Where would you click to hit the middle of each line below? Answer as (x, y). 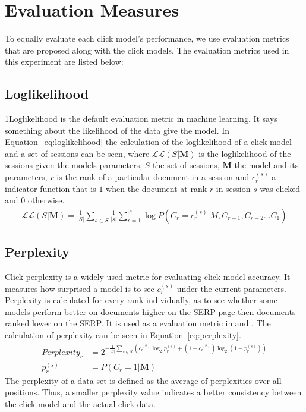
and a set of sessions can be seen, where (77, 153)
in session (233, 188)
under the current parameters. (231, 288)
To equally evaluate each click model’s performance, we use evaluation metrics (147, 38)
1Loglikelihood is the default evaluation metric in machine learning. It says (141, 119)
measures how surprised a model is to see (80, 288)
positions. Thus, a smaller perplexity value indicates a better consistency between (153, 392)
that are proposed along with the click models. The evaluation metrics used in (147, 50)
